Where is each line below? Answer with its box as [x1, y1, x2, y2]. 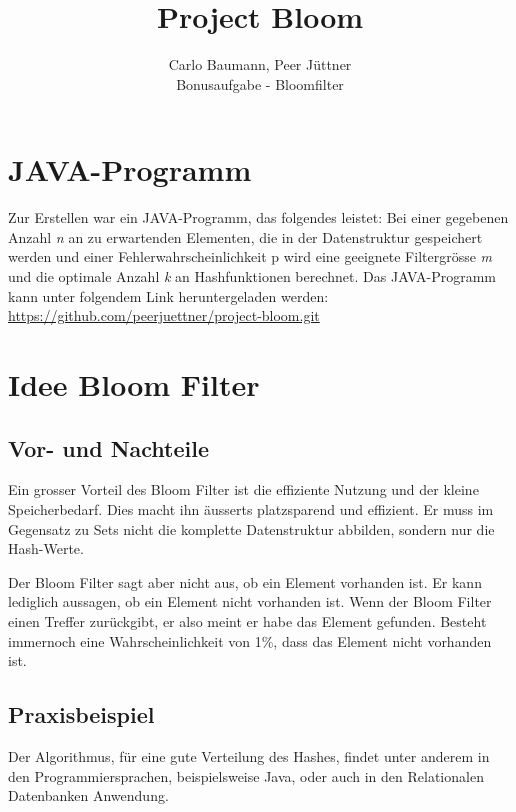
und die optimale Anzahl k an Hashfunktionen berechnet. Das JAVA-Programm [8, 266, 497, 287]
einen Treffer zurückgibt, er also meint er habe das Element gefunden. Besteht [8, 610, 487, 631]
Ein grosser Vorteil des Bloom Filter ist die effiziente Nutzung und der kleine [8, 479, 479, 500]
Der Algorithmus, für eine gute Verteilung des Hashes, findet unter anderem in [8, 745, 490, 766]
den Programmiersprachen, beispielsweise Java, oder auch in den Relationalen [8, 765, 484, 786]
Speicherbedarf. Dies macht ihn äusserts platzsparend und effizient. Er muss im [8, 498, 494, 519]
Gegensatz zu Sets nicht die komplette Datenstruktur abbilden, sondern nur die [8, 518, 495, 539]
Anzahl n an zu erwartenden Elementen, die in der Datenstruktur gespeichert [8, 226, 483, 247]
